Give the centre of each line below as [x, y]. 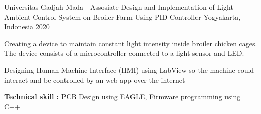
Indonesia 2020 [27, 26]
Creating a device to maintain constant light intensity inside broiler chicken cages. [131, 43]
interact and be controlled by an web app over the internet [95, 80]
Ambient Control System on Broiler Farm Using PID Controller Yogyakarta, [122, 16]
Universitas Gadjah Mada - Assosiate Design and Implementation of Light [119, 7]
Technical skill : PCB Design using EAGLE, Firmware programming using [122, 97]
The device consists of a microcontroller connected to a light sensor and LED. [124, 53]
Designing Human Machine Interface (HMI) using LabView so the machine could [129, 70]
